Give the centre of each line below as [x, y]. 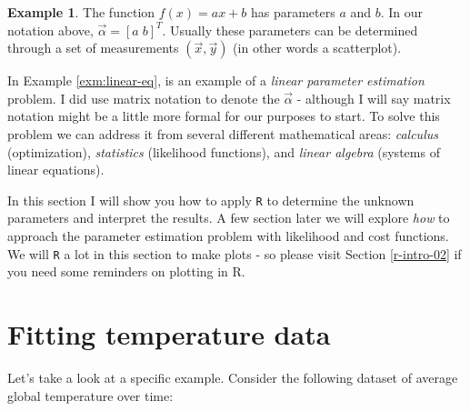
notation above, [50, 30]
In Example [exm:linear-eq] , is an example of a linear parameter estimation [216, 80]
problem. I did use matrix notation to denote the [144, 98]
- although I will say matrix [374, 98]
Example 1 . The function [81, 12]
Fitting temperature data [169, 334]
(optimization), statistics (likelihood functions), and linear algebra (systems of [224, 151]
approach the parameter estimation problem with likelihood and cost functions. [228, 236]
